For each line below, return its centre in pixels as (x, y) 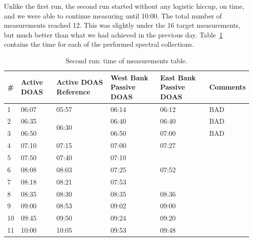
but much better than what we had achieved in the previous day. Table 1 (113, 34)
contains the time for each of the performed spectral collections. (99, 44)
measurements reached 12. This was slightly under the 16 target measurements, (122, 25)
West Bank (129, 77)
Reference (73, 91)
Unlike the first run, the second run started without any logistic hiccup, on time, (124, 6)
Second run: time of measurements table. (126, 60)
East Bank (178, 77)
